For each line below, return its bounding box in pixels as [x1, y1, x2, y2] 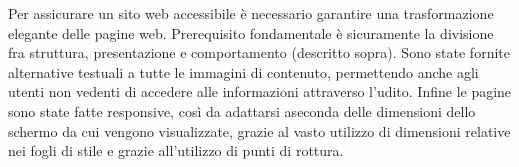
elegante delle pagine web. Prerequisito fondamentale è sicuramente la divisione [8, 22, 494, 43]
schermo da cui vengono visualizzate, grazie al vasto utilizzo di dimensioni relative [8, 120, 511, 141]
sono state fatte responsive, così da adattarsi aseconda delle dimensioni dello [8, 100, 476, 121]
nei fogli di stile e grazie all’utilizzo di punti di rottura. [8, 140, 344, 161]
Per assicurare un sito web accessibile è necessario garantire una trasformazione [8, 3, 494, 23]
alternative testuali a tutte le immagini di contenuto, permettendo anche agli [8, 61, 479, 82]
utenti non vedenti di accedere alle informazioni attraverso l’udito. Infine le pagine [8, 81, 512, 102]
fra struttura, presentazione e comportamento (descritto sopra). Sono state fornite [8, 42, 510, 63]
